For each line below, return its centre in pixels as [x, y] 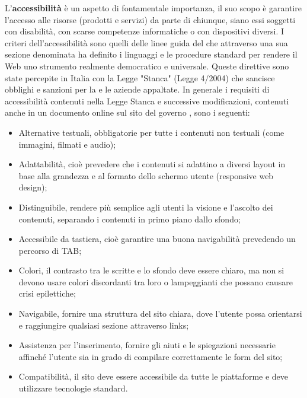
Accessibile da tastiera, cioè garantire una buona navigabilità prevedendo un [157, 239]
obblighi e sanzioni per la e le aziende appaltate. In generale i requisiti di [137, 89]
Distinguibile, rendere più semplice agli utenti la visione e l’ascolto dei [146, 207]
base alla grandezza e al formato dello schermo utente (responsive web [146, 175]
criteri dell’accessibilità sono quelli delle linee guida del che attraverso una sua [146, 42]
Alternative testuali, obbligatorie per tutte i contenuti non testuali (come [151, 132]
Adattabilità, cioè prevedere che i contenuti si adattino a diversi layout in [152, 164]
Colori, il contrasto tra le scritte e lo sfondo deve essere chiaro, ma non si [151, 270]
